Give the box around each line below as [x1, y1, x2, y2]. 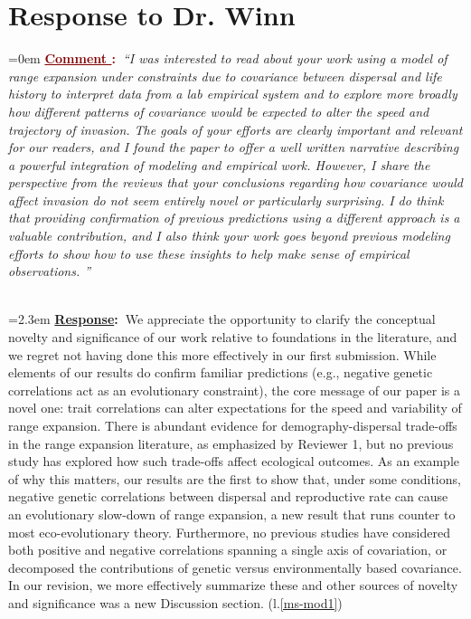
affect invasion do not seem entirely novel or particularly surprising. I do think [8, 190, 444, 209]
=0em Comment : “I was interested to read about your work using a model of [8, 49, 447, 68]
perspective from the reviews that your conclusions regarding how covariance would [8, 173, 463, 192]
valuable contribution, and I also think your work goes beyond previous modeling [8, 226, 450, 245]
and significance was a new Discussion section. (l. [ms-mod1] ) [8, 593, 343, 612]
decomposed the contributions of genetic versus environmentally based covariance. [8, 557, 462, 576]
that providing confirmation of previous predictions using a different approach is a [8, 208, 460, 227]
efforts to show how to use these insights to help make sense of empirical [8, 243, 410, 262]
